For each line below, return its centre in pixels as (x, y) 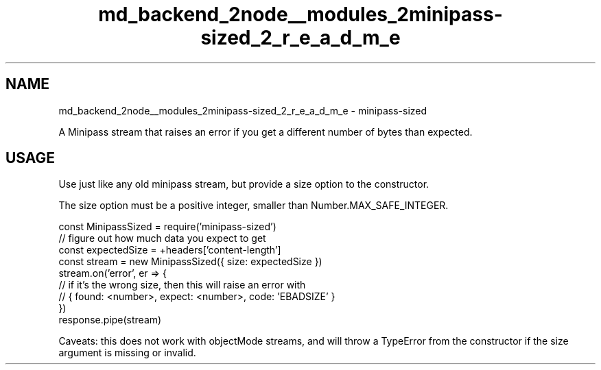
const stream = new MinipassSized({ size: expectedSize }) (190, 262)
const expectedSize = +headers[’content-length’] (170, 250)
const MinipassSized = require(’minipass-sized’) (167, 227)
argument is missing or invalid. (127, 353)
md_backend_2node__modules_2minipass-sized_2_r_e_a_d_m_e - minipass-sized (243, 110)
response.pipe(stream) (110, 320)
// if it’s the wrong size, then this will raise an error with (182, 285)
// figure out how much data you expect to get (162, 238)
